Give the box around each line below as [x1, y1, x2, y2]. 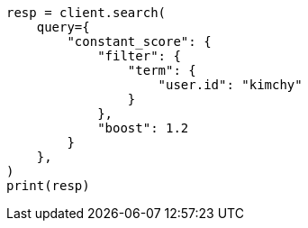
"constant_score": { [67, 34, 212, 49]
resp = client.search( [6, 5, 167, 20]
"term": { [127, 63, 196, 78]
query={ [36, 20, 90, 34]
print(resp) [6, 178, 90, 193]
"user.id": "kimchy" [158, 78, 303, 92]
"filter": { [97, 49, 181, 63]
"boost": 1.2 [97, 121, 189, 135]
